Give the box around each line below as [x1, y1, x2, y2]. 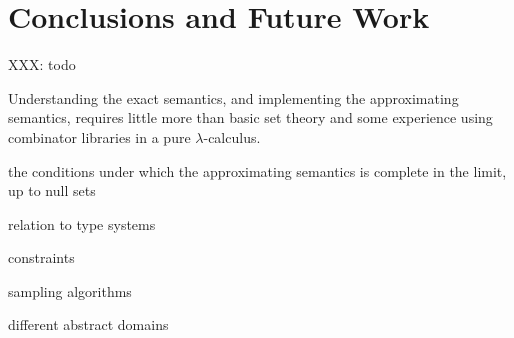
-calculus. [203, 126, 261, 147]
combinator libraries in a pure [8, 126, 191, 147]
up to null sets [8, 180, 96, 201]
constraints [8, 247, 75, 268]
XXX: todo [8, 54, 76, 75]
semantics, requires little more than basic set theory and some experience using [8, 107, 493, 128]
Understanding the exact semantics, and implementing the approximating [8, 87, 459, 108]
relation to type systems [8, 213, 156, 234]
